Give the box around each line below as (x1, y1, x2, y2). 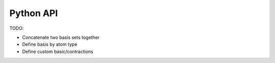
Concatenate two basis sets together (22, 34, 100, 40)
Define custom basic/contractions (22, 48, 94, 54)
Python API (9, 8, 58, 19)
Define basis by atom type (22, 41, 77, 47)
